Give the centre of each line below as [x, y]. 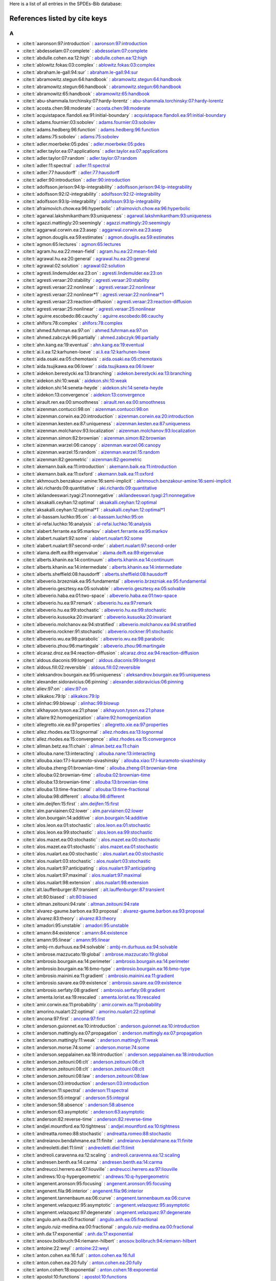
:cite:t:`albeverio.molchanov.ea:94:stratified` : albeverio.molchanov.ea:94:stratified [109, 624]
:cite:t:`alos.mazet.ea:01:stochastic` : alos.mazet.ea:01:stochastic [90, 846]
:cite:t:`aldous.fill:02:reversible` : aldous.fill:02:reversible [81, 667]
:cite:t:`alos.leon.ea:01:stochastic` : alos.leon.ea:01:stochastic [86, 825]
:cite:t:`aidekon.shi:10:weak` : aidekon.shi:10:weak [75, 380]
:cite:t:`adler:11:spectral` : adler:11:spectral [66, 165]
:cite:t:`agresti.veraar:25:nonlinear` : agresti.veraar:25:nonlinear [89, 309]
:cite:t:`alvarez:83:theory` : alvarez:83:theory [69, 918]
